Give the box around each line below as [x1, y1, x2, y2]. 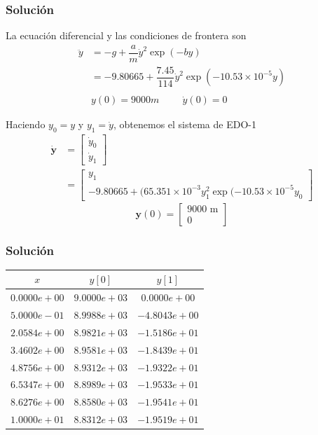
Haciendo [6, 117, 46, 132]
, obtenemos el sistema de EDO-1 [113, 117, 256, 132]
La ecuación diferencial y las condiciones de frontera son [6, 28, 247, 43]
